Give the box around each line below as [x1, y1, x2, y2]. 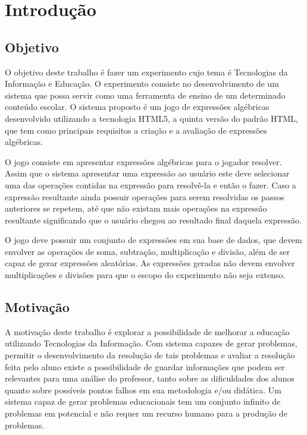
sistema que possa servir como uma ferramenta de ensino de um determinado [5, 89, 286, 101]
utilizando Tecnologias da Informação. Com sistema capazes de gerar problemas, [5, 337, 297, 349]
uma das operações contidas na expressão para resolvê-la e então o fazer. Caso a [5, 178, 296, 191]
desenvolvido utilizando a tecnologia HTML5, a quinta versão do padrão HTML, [5, 112, 298, 124]
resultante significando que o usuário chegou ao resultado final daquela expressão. [5, 213, 302, 226]
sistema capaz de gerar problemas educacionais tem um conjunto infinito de [5, 395, 281, 408]
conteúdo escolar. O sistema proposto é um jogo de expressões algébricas [5, 100, 270, 113]
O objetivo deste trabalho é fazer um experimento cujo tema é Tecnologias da [5, 65, 288, 78]
